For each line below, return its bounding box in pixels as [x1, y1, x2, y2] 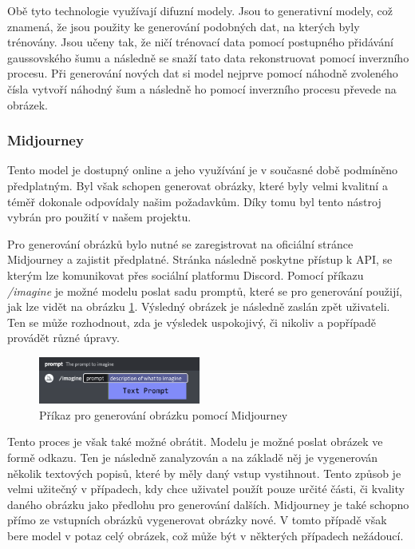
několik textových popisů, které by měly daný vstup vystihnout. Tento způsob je [7, 464, 401, 481]
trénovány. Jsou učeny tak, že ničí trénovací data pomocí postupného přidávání [7, 34, 393, 50]
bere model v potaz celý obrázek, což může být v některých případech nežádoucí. [7, 527, 404, 543]
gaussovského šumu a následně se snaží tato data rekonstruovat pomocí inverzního [7, 49, 409, 66]
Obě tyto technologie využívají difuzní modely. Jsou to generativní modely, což [7, 2, 393, 18]
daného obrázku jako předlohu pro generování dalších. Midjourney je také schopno [7, 495, 409, 512]
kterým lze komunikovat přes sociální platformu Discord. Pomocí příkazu [7, 266, 364, 283]
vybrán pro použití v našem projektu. [7, 209, 192, 225]
